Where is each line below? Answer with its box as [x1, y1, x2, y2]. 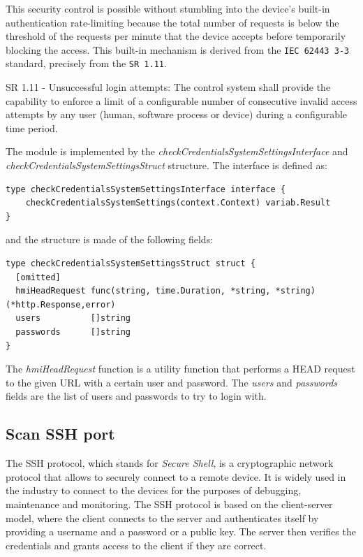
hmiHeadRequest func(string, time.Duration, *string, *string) [15, 286, 316, 296]
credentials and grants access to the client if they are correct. [6, 537, 267, 552]
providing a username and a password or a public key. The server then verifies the [6, 524, 356, 539]
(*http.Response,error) [6, 299, 116, 310]
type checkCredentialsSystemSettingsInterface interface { [6, 184, 286, 194]
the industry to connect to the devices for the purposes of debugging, [6, 483, 302, 498]
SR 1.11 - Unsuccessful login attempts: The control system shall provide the [6, 80, 331, 94]
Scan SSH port [6, 423, 115, 444]
